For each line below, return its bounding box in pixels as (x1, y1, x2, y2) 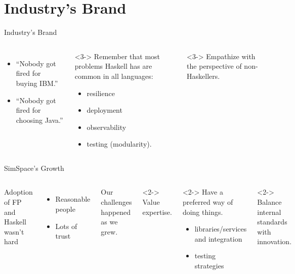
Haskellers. (187, 70, 220, 81)
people (55, 204, 75, 214)
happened (101, 206, 131, 217)
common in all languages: (74, 70, 153, 81)
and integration (194, 233, 242, 244)
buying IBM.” (16, 77, 58, 88)
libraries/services (194, 223, 247, 234)
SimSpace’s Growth (4, 162, 64, 173)
